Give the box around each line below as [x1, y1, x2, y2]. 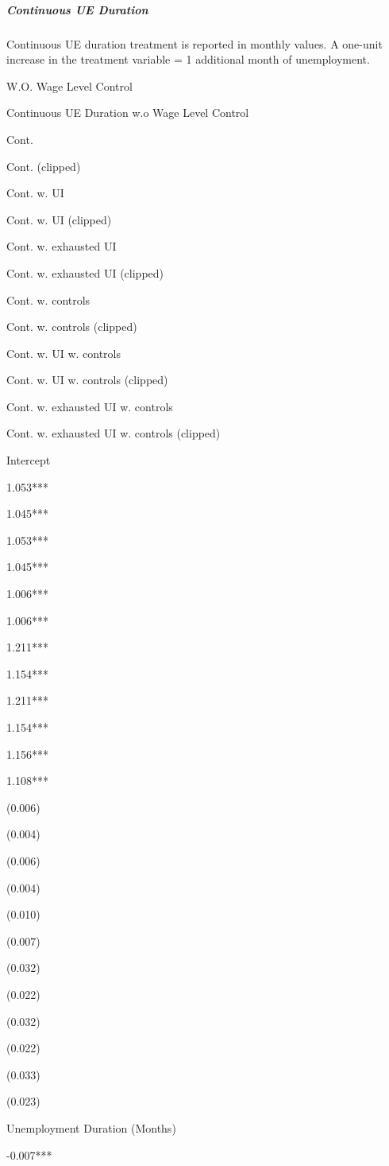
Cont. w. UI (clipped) [6, 211, 112, 227]
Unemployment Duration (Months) [6, 1119, 176, 1136]
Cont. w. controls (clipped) [6, 318, 137, 335]
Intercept [6, 452, 51, 468]
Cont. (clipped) [6, 157, 81, 174]
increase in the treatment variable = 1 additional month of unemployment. [6, 51, 370, 68]
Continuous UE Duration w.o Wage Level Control [6, 104, 249, 121]
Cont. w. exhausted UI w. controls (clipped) [6, 425, 221, 441]
